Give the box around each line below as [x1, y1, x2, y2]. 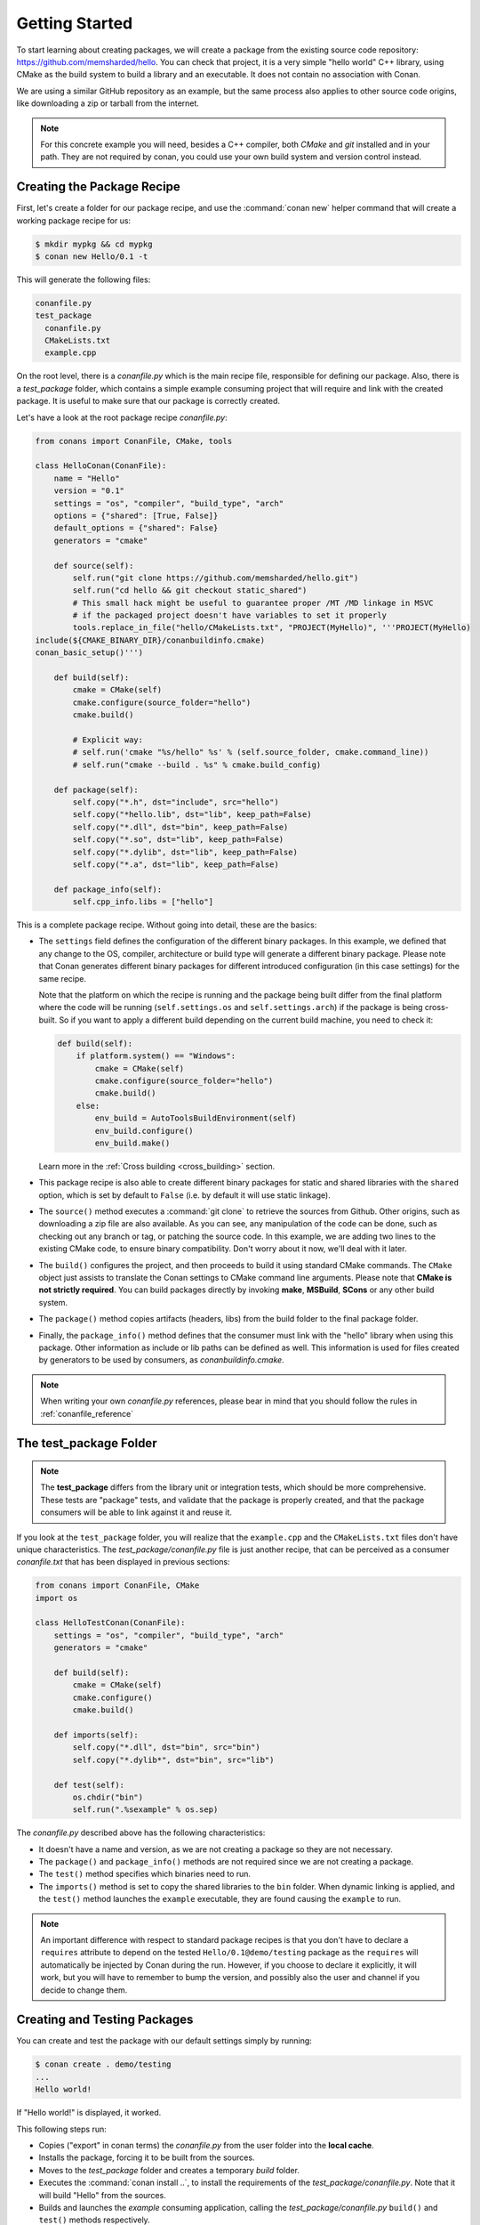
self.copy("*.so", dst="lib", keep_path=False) [72, 835, 284, 845]
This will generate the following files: [16, 274, 151, 285]
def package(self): [53, 784, 140, 795]
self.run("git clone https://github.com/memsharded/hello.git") [72, 572, 359, 583]
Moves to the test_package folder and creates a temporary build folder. [38, 2164, 300, 2175]
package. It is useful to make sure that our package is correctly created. [16, 396, 280, 407]
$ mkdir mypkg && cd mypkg [35, 239, 153, 249]
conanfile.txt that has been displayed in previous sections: [16, 1557, 230, 1567]
